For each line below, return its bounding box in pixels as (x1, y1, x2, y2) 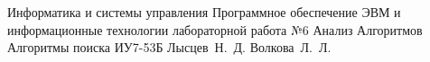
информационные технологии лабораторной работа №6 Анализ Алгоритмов (7, 20, 423, 39)
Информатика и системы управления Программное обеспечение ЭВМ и (7, 3, 401, 21)
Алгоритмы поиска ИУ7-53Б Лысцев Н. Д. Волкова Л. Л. (7, 38, 332, 57)
